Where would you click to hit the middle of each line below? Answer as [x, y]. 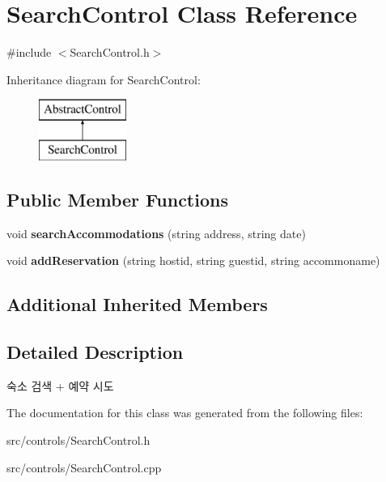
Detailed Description [95, 352]
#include [29, 52]
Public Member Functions [117, 199]
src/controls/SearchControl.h [78, 440]
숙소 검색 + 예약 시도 [60, 385]
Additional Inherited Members [137, 304]
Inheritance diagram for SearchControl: [104, 79]
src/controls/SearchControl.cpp [84, 467]
